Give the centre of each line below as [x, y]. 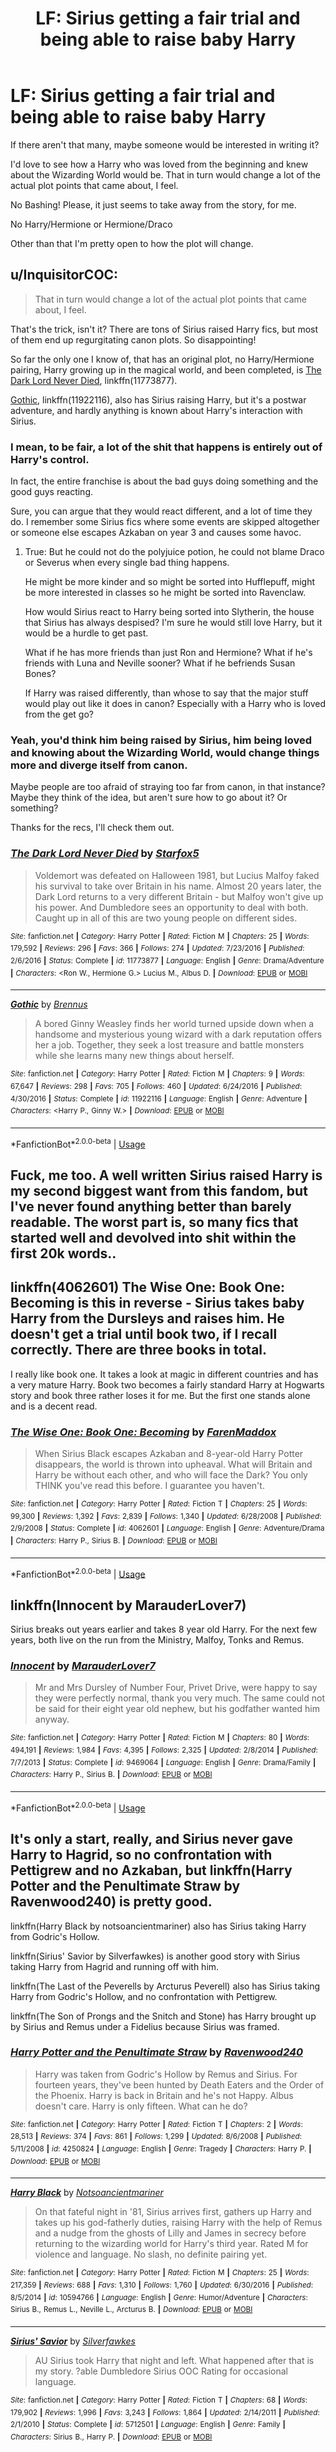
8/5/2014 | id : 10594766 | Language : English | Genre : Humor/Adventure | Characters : [159, 2297]
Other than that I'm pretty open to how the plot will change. [132, 243]
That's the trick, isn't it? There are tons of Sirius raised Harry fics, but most [164, 329]
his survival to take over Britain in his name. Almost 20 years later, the [178, 886]
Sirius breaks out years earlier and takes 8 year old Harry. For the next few [164, 1629]
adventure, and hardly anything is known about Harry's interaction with [156, 410]
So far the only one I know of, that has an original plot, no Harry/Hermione [162, 359]
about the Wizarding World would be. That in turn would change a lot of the [165, 174]
